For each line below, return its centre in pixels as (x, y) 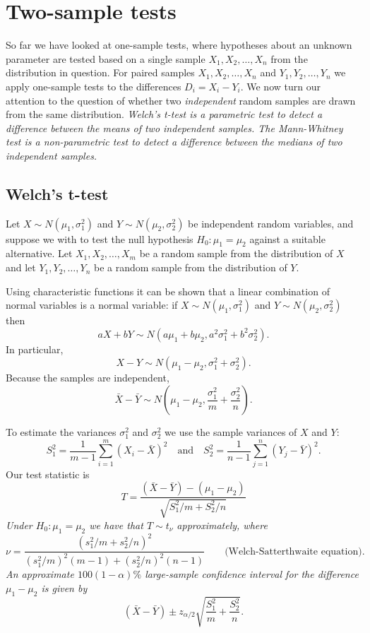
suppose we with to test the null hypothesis (100, 238)
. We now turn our (280, 86)
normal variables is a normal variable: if (92, 305)
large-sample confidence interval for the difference (252, 574)
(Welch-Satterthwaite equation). (295, 551)
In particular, (35, 349)
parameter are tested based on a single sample (106, 58)
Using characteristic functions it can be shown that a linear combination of (168, 291)
